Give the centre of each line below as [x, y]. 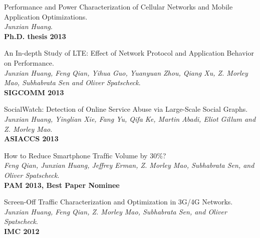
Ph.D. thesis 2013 [35, 36]
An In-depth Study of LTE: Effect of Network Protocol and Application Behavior [129, 53]
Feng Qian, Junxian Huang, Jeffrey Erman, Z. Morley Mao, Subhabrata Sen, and [129, 165]
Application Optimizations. [46, 16]
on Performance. [29, 62]
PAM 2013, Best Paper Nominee [62, 185]
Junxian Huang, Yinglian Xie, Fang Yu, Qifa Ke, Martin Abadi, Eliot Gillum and [130, 118]
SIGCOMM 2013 [34, 92]
